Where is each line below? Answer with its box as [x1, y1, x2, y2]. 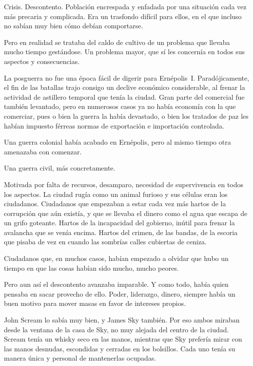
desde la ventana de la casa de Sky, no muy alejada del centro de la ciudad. [4, 324, 229, 334]
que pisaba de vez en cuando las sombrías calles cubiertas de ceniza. [4, 237, 207, 247]
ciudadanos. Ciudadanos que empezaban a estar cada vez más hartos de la [4, 198, 226, 209]
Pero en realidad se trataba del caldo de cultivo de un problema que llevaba [4, 37, 230, 47]
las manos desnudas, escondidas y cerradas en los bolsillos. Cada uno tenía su [4, 343, 235, 353]
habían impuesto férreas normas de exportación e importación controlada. [4, 120, 224, 130]
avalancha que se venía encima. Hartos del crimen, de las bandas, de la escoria [4, 227, 238, 237]
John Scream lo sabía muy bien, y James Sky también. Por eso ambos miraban [4, 315, 240, 325]
